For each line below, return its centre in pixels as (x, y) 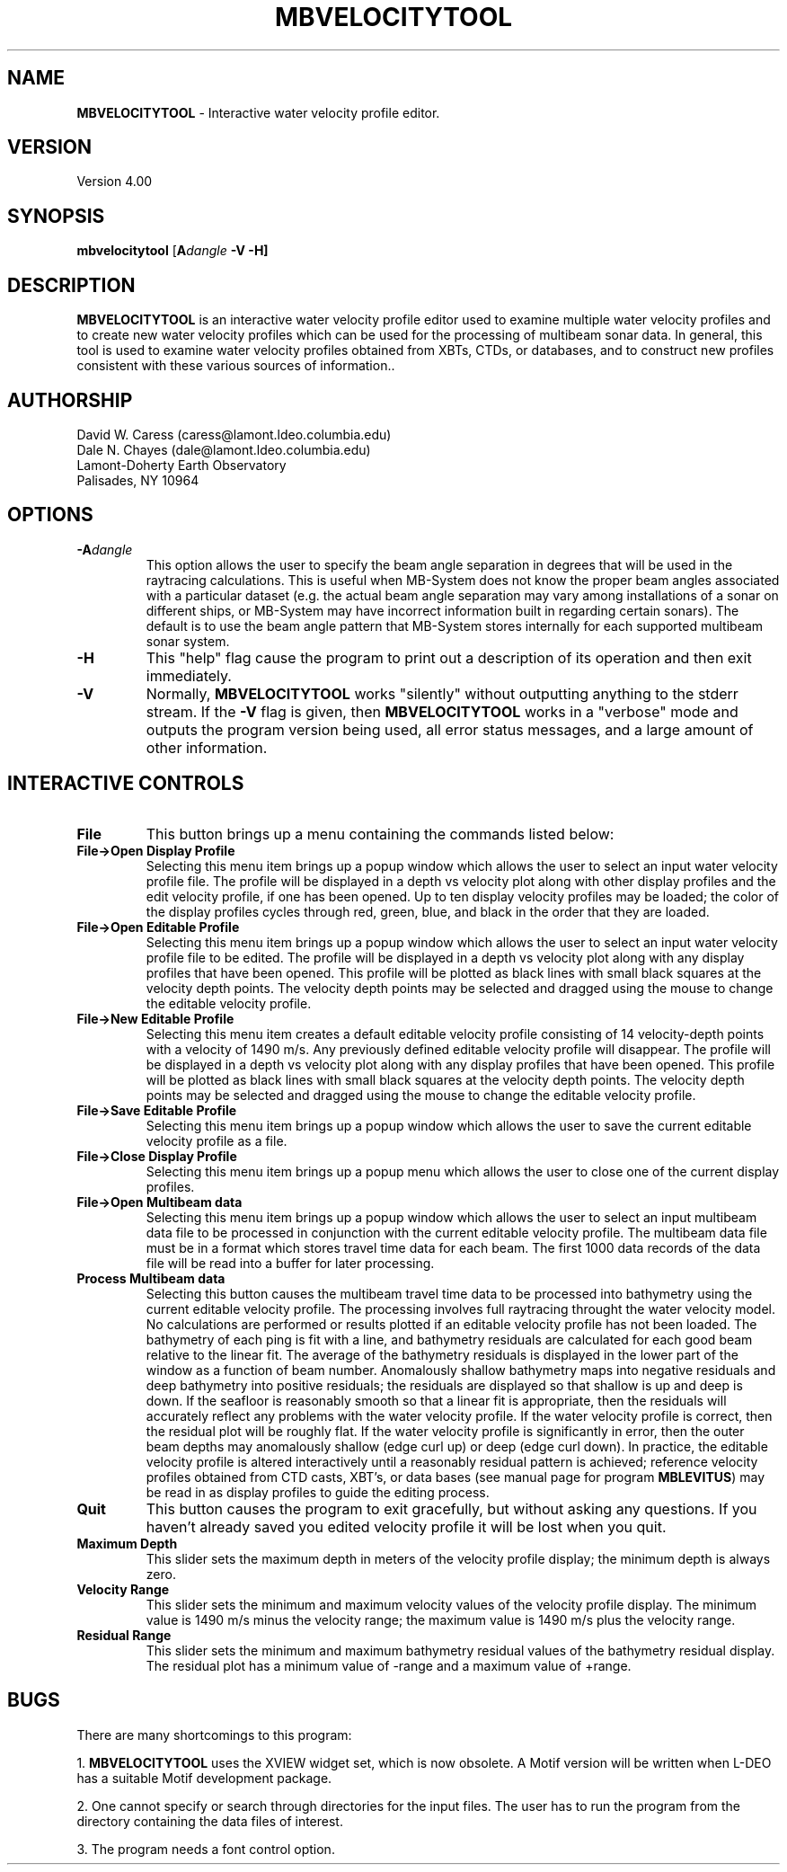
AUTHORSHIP (70, 400)
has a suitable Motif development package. (204, 1778)
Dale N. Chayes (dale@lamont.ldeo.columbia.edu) (224, 449)
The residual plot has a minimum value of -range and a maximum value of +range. (389, 1665)
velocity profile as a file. (217, 1140)
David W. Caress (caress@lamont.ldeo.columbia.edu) (234, 434)
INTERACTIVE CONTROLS (126, 784)
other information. (207, 747)
